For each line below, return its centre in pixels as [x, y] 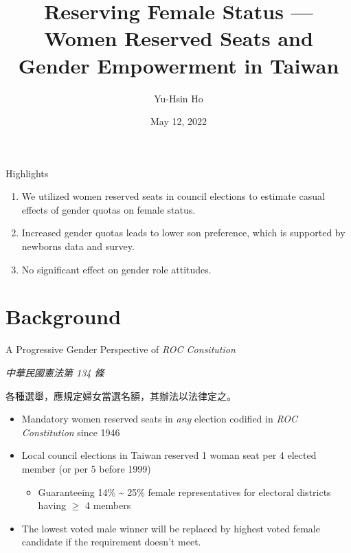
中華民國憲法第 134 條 [55, 372]
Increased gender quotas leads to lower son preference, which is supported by [183, 233]
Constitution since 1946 [71, 432]
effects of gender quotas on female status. [109, 209]
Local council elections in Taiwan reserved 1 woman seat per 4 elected [169, 455]
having [52, 505]
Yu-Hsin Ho [179, 98]
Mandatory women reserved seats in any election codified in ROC [160, 419]
